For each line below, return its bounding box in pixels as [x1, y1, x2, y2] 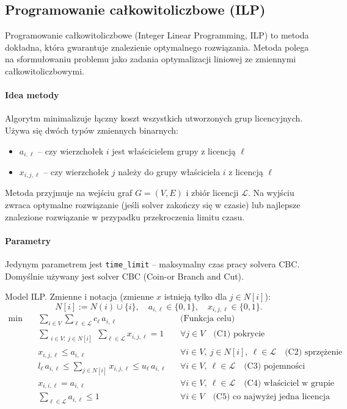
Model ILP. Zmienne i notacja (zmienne [5, 290, 154, 303]
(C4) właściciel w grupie [244, 378, 335, 388]
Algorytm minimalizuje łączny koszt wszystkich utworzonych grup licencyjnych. [5, 112, 303, 125]
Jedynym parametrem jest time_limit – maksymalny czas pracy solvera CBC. [5, 258, 300, 270]
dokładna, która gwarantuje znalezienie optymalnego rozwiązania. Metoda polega [5, 40, 309, 53]
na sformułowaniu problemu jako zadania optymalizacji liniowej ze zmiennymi [5, 52, 296, 65]
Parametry [5, 234, 51, 247]
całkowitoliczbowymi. [5, 64, 84, 77]
